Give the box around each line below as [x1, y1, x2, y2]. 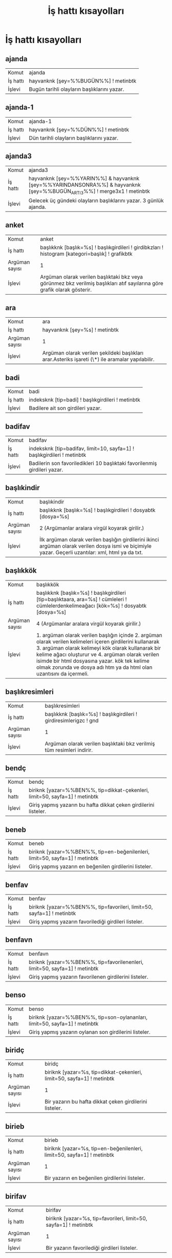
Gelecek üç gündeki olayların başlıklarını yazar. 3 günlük [28, 197, 164, 204]
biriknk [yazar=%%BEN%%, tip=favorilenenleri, [29, 958, 144, 965]
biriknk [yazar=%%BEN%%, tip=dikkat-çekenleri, [29, 787, 149, 794]
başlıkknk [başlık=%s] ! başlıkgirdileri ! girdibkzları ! [40, 244, 164, 251]
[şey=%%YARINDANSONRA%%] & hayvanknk [28, 181, 141, 188]
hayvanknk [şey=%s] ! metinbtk [42, 326, 119, 334]
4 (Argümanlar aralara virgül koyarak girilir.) [36, 620, 141, 627]
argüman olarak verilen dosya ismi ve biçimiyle [39, 542, 152, 549]
